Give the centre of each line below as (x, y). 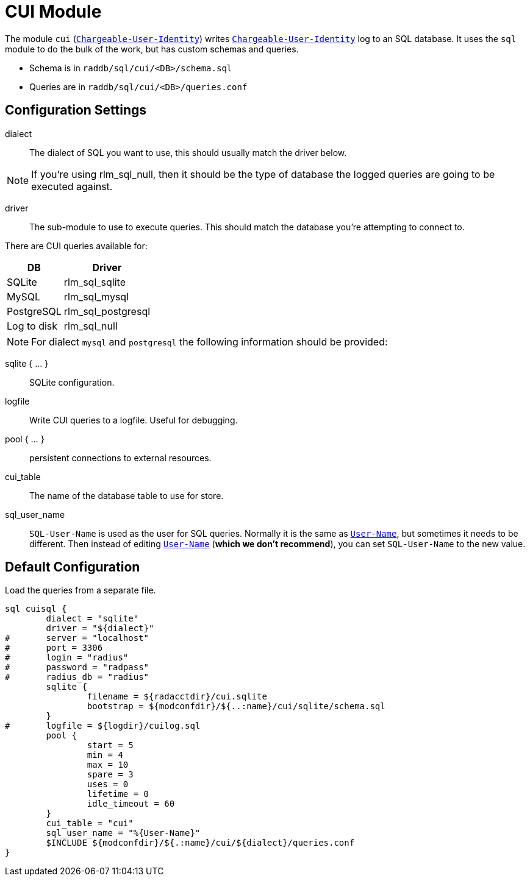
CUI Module (53, 12)
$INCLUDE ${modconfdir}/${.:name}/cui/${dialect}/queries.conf (200, 843)
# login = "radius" (67, 658)
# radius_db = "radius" (77, 677)
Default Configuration (73, 567)
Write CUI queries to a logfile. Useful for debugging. (134, 420)
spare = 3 (110, 775)
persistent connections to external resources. (120, 458)
